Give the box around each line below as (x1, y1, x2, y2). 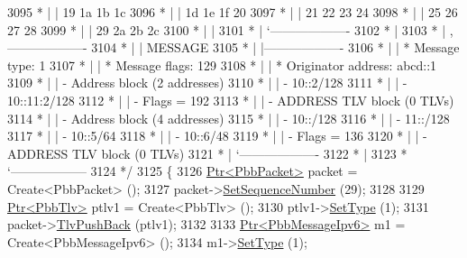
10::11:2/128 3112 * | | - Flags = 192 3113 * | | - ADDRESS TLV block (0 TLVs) (7, 90, 454, 109)
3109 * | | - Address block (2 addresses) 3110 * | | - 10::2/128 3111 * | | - (7, 73, 407, 92)
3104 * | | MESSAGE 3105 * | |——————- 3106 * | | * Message (91, 38, 460, 57)
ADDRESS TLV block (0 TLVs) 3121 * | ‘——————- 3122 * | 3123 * (7, 143, 407, 162)
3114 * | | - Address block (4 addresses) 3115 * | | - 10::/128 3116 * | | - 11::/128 (7, 108, 450, 127)
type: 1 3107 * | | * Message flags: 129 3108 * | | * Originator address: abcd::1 (7, 55, 437, 74)
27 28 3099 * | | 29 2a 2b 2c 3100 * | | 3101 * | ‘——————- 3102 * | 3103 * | (7, 20, 446, 39)
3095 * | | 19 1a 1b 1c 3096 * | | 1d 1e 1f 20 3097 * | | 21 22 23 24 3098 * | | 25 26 (7, 3, 458, 21)
